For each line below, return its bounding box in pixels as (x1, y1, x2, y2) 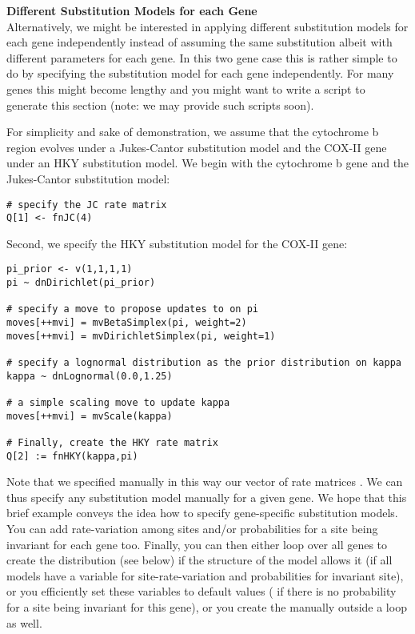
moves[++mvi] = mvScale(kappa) (6, 410, 173, 422)
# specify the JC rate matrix (6, 199, 167, 211)
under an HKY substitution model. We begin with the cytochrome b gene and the (6, 154, 409, 171)
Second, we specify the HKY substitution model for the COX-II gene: (6, 235, 348, 251)
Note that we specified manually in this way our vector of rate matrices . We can (6, 473, 403, 490)
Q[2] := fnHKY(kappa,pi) (6, 450, 138, 462)
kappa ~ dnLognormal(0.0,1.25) (6, 370, 173, 382)
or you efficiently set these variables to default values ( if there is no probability (6, 583, 397, 600)
